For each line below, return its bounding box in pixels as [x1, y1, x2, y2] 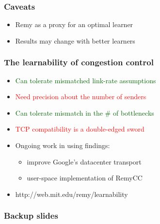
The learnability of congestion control [4, 56, 154, 68]
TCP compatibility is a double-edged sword [15, 124, 144, 134]
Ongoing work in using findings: [15, 140, 110, 150]
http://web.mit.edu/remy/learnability [15, 189, 128, 199]
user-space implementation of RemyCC [27, 173, 143, 183]
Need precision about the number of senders [15, 91, 146, 102]
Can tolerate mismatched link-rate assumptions [15, 75, 156, 85]
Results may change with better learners [15, 35, 135, 45]
